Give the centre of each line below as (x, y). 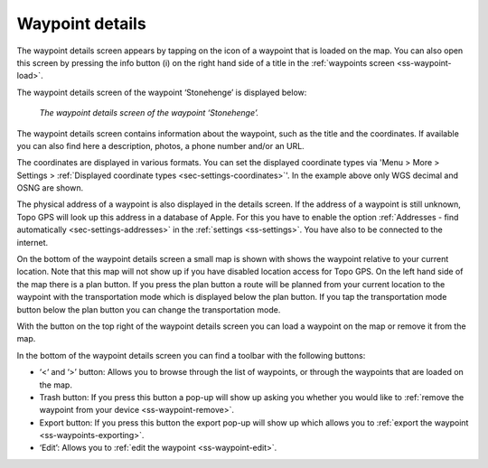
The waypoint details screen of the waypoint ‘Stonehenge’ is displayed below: (162, 92)
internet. (33, 242)
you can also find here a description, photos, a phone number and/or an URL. (160, 145)
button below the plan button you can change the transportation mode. (149, 309)
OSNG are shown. (50, 188)
